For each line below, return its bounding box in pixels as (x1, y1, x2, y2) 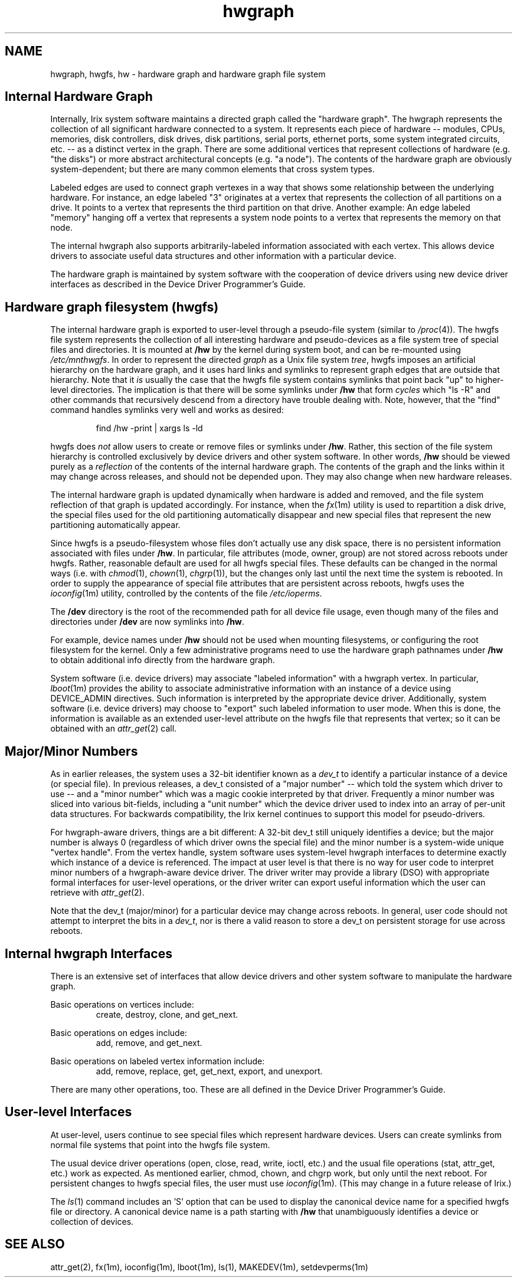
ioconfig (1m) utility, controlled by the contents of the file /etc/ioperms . (50, 588, 322, 599)
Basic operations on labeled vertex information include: (50, 1055, 265, 1066)
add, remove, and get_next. (96, 1037, 202, 1048)
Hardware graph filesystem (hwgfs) (5, 299, 219, 314)
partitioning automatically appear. (50, 520, 181, 530)
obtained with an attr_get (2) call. (50, 723, 177, 734)
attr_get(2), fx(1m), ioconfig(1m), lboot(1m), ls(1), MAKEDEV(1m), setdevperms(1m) (50, 1261, 368, 1272)
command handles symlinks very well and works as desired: (50, 405, 284, 415)
